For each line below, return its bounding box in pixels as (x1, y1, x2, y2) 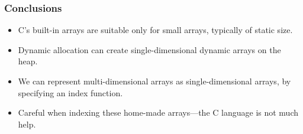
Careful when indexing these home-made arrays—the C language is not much (18, 106, 299, 119)
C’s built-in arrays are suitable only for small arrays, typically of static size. (18, 24, 293, 36)
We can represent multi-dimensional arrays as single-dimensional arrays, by (18, 75, 291, 87)
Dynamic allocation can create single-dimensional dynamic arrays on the (18, 43, 281, 55)
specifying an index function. (18, 86, 123, 99)
